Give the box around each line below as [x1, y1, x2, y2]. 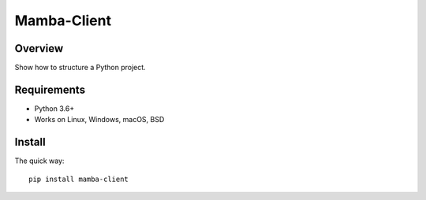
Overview [14, 42, 64, 55]
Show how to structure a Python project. [14, 63, 146, 72]
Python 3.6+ [34, 103, 75, 113]
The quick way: [14, 156, 65, 165]
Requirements [14, 83, 86, 96]
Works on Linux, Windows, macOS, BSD [34, 115, 165, 124]
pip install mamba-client [28, 174, 129, 183]
